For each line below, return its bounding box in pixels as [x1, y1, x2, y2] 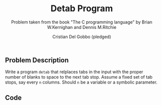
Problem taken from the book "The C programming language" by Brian [11, 19, 152, 25]
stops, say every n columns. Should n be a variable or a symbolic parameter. [5, 79, 158, 85]
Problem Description [5, 56, 69, 64]
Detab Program [50, 3, 113, 14]
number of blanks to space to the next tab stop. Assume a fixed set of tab [5, 74, 153, 80]
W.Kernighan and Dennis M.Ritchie [47, 24, 117, 30]
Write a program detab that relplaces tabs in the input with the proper [5, 69, 144, 75]
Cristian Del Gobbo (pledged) [52, 34, 111, 40]
